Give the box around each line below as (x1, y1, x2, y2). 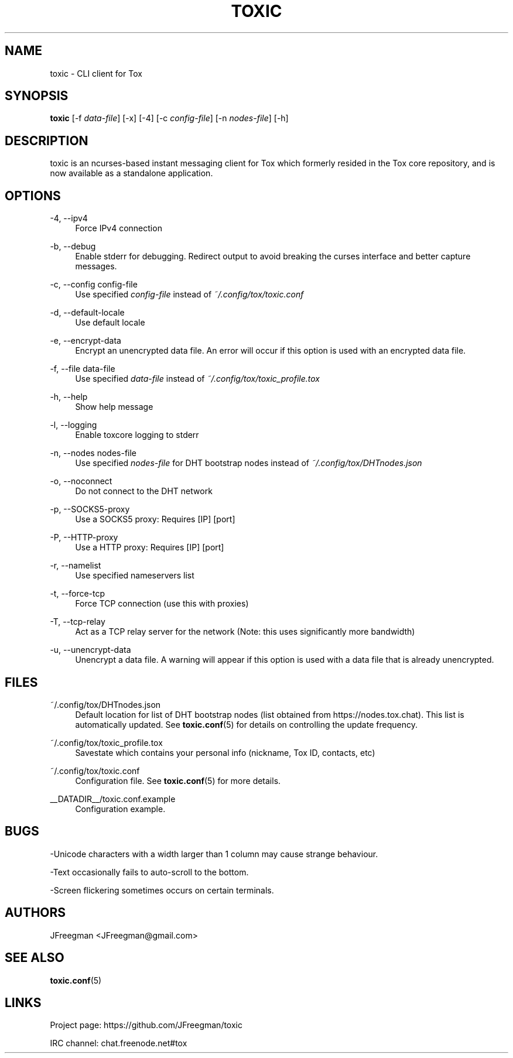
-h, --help (50, 392, 88, 402)
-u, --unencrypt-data (50, 645, 131, 655)
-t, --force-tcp (50, 588, 105, 599)
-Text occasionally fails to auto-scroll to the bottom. (50, 867, 249, 877)
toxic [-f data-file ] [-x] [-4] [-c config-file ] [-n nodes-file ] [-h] (50, 113, 289, 124)
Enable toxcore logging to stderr (75, 430, 199, 440)
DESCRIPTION (5, 133, 88, 148)
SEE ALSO (5, 950, 64, 965)
